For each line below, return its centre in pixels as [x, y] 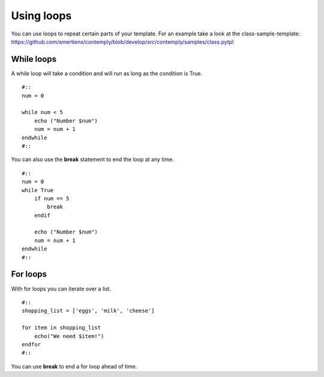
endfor [31, 344]
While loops [34, 59]
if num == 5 [52, 198]
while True [38, 190]
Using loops [41, 16]
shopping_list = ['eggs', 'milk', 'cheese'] [88, 311]
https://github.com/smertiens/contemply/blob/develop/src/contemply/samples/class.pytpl [122, 41]
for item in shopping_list [61, 328]
